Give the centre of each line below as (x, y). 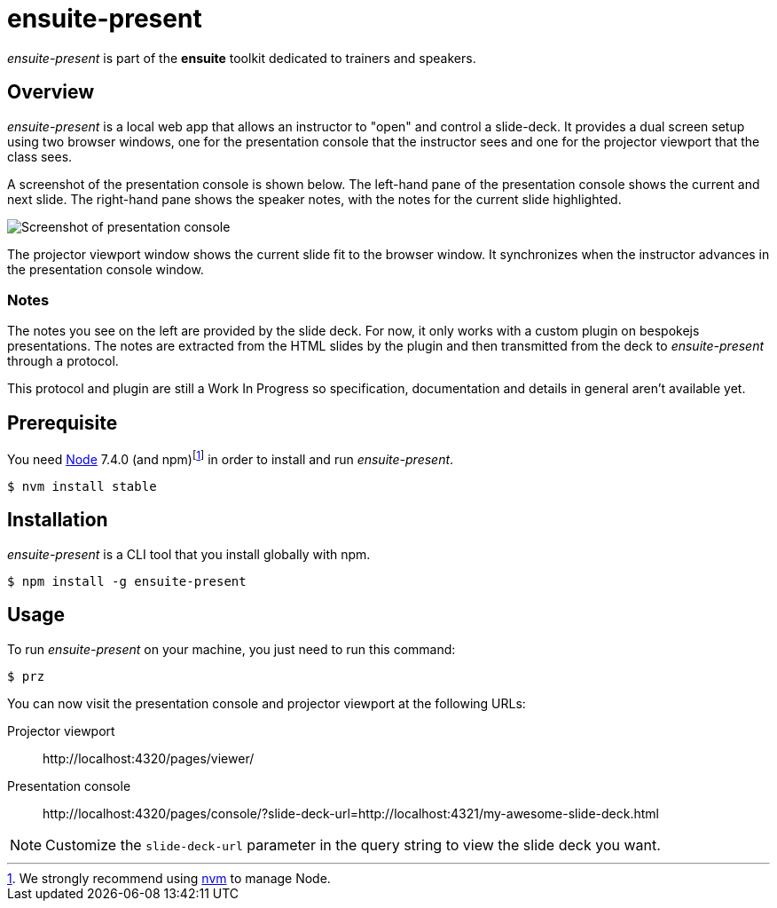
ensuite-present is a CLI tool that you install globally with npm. (189, 554)
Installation (58, 520)
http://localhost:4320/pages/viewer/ (149, 758)
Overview (51, 92)
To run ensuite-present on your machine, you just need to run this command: (232, 649)
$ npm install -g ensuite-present (127, 581)
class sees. (40, 156)
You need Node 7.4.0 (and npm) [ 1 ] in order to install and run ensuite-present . (231, 458)
